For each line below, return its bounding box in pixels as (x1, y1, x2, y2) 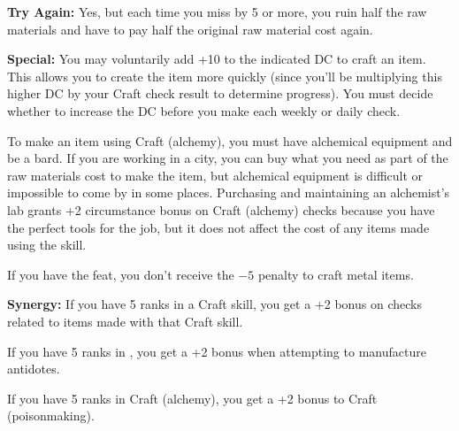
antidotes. (7, 359, 60, 378)
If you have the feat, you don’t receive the (7, 265, 234, 283)
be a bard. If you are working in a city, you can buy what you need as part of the (7, 149, 448, 167)
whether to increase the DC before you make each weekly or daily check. (7, 101, 401, 119)
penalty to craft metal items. (257, 265, 414, 283)
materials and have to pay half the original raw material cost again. (7, 19, 373, 38)
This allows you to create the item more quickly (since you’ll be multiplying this (7, 66, 442, 85)
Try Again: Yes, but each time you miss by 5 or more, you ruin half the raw (7, 3, 427, 20)
